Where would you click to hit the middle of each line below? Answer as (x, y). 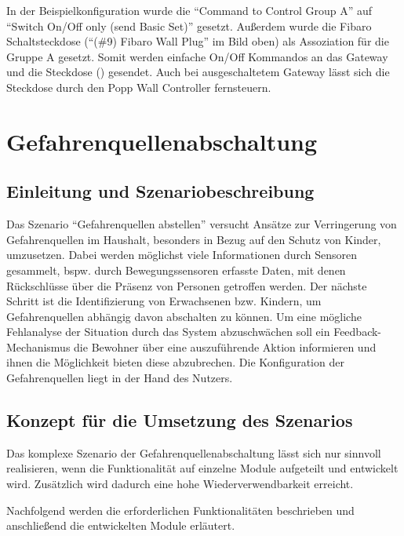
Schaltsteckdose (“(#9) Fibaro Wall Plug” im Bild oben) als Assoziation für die (198, 41)
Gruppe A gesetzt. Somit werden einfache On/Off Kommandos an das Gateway (197, 56)
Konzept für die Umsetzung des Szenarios (180, 420)
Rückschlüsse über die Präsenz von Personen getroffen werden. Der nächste (187, 285)
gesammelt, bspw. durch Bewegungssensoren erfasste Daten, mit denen (176, 270)
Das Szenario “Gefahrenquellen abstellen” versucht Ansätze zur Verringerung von (202, 224)
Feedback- (358, 332)
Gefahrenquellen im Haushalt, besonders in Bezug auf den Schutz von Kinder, (194, 239)
